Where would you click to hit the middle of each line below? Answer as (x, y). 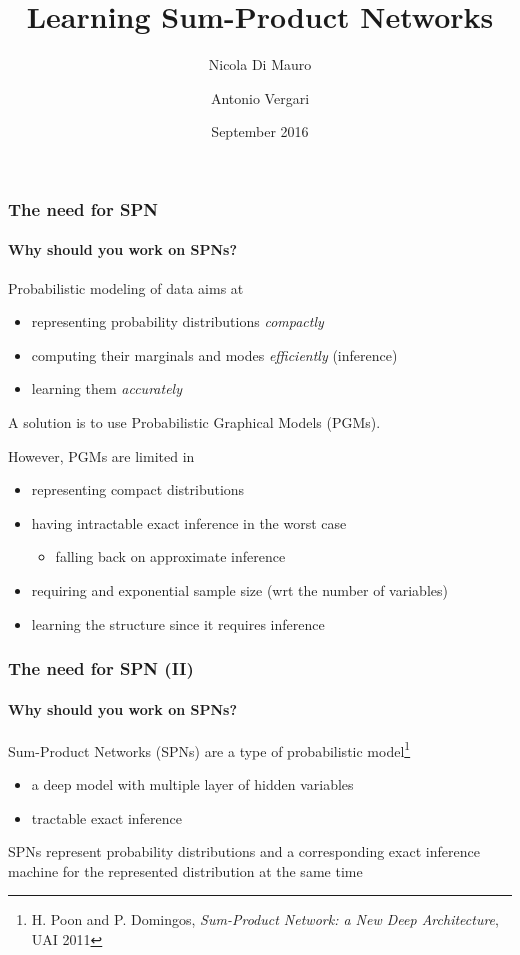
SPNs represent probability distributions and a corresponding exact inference (244, 851)
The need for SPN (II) (101, 668)
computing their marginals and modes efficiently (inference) (214, 354)
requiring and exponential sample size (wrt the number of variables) (239, 589)
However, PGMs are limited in (101, 455)
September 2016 (260, 131)
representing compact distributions (138, 489)
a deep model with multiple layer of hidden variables (192, 784)
